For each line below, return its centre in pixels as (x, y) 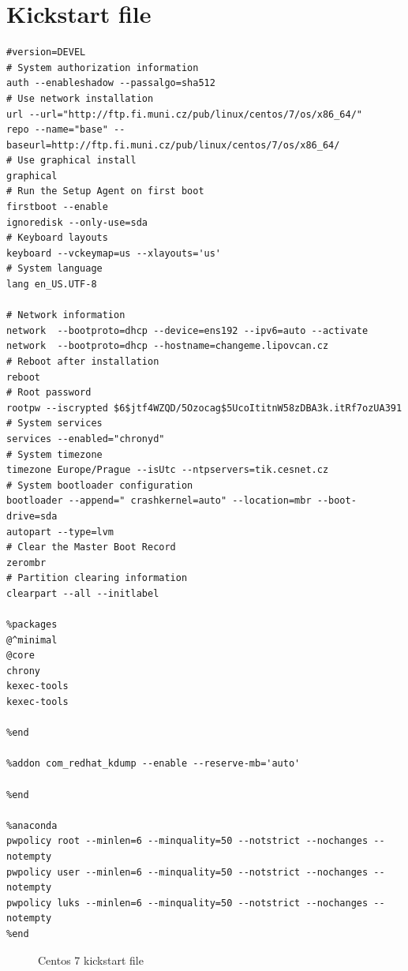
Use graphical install (77, 161)
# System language (54, 269)
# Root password (49, 393)
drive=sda (32, 516)
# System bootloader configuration (100, 485)
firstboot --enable (57, 207)
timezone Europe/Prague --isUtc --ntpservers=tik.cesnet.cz (168, 470)
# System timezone (54, 454)
